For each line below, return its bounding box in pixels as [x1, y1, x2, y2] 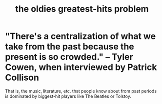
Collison [5, 72, 39, 83]
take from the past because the [5, 41, 134, 52]
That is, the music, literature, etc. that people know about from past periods [5, 88, 157, 94]
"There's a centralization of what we [5, 31, 156, 42]
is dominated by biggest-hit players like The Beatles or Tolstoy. [5, 93, 132, 99]
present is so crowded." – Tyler [5, 52, 133, 63]
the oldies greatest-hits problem [15, 3, 149, 15]
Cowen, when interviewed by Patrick [5, 62, 157, 73]
